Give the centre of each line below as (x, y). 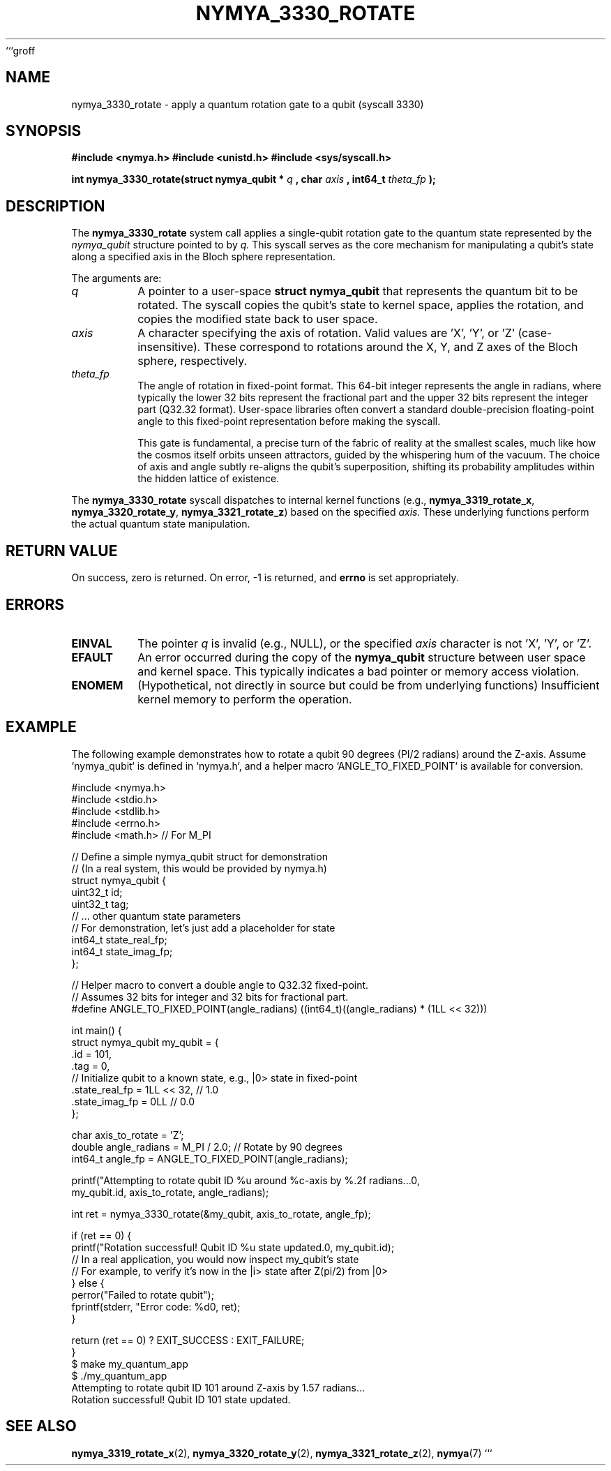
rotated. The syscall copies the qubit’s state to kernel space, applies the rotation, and (361, 305)
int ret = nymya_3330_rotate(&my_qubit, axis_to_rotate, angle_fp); (221, 1214)
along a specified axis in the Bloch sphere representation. (204, 257)
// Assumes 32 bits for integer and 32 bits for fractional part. (210, 996)
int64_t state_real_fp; (119, 939)
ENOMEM (97, 685)
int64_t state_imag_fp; (122, 951)
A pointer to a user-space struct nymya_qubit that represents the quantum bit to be (358, 291)
